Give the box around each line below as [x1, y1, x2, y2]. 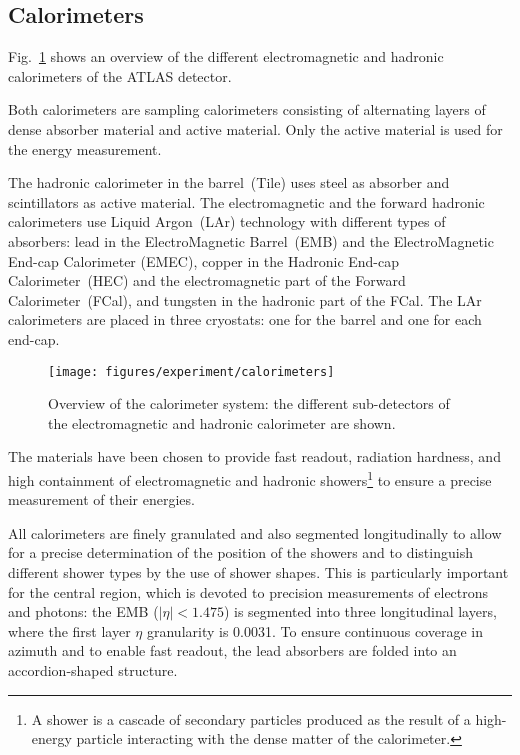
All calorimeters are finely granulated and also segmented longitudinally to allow [8, 522, 502, 543]
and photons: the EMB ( [8, 601, 159, 622]
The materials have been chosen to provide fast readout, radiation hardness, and [8, 446, 501, 467]
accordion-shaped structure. [8, 659, 178, 680]
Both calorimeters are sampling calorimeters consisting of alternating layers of [8, 99, 486, 120]
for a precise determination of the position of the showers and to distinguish [8, 542, 473, 563]
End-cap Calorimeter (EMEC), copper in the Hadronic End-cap [8, 250, 400, 271]
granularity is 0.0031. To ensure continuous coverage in [146, 620, 483, 641]
